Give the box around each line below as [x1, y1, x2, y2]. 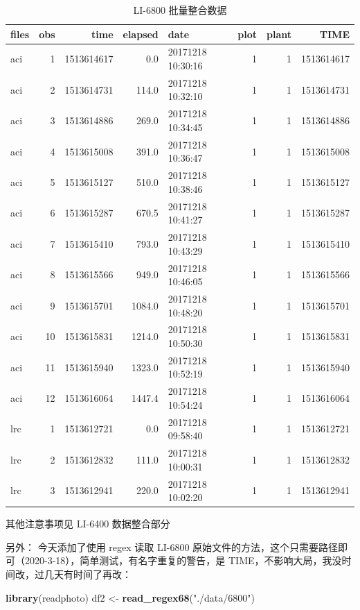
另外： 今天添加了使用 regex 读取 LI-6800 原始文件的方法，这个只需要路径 [6, 539, 339, 554]
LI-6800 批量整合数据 [133, 3, 227, 17]
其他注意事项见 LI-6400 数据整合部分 [6, 516, 170, 531]
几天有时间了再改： [44, 567, 132, 582]
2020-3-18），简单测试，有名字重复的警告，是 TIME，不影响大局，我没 [24, 553, 342, 568]
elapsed [123, 26, 159, 41]
